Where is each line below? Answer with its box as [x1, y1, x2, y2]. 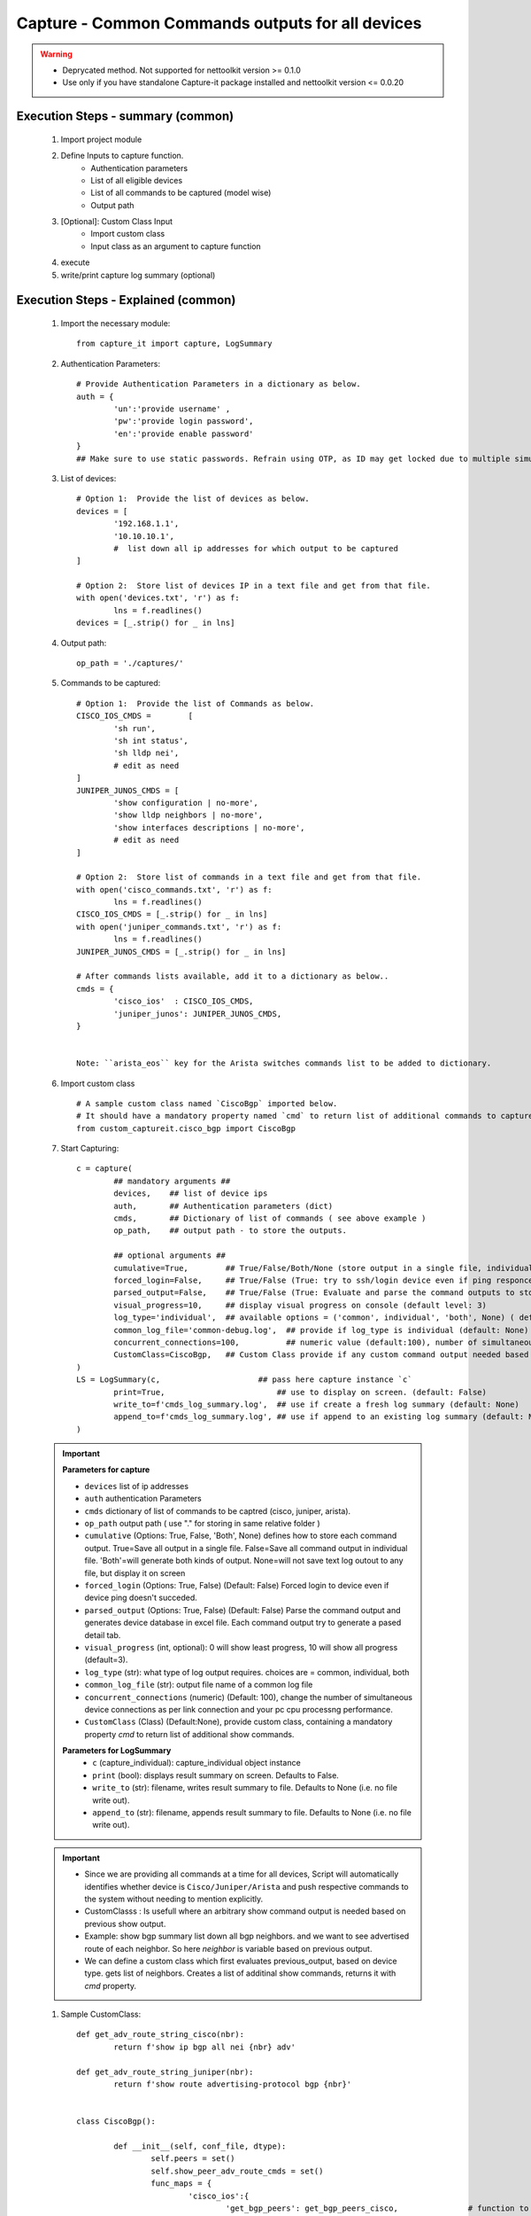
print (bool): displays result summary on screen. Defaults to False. [92, 1769, 340, 1781]
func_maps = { [150, 2179, 212, 2189]
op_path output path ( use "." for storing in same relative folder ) [84, 1518, 320, 1529]
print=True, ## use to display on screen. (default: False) [113, 1387, 487, 1397]
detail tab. [84, 1629, 121, 1640]
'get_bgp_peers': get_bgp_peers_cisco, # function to [225, 2203, 529, 2213]
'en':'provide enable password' [113, 428, 254, 439]
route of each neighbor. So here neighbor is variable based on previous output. [84, 1943, 373, 1954]
